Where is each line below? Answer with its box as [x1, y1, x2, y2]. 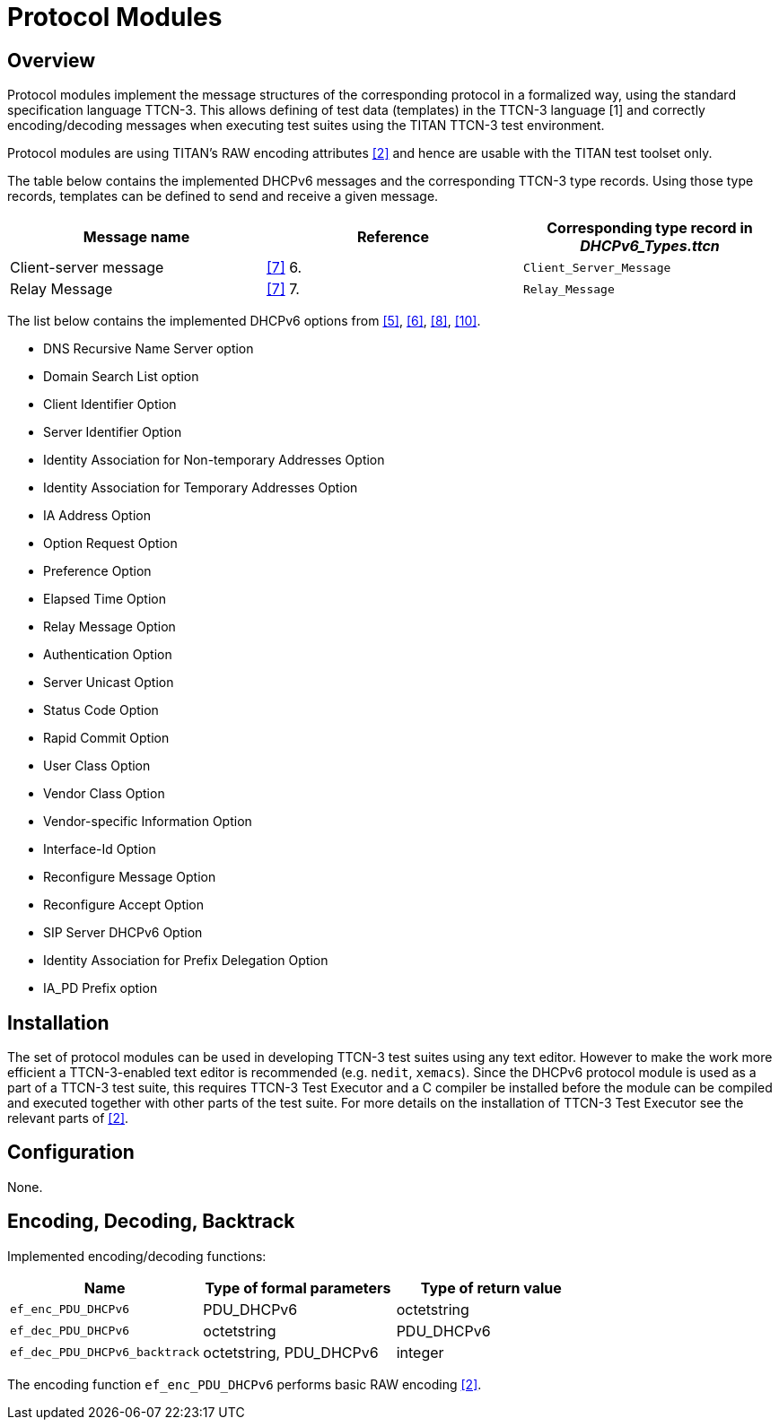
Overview [7, 48, 96, 72]
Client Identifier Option [43, 396, 177, 413]
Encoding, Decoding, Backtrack [7, 1210, 295, 1233]
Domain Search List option [43, 369, 199, 385]
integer [396, 1343, 444, 1362]
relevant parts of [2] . [7, 1110, 129, 1127]
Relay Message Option [43, 619, 176, 635]
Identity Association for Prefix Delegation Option [43, 953, 328, 969]
